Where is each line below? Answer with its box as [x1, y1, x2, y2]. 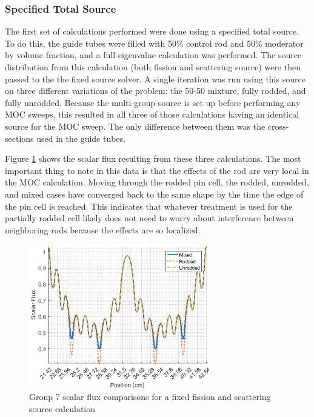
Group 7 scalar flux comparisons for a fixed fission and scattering [29, 390, 271, 403]
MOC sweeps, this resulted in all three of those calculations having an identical [5, 108, 299, 121]
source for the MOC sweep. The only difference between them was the [5, 119, 266, 132]
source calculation [29, 402, 96, 415]
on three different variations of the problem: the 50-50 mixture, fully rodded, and [5, 84, 306, 97]
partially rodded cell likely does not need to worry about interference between [5, 212, 294, 224]
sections [5, 132, 34, 144]
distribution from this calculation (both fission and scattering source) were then [5, 61, 301, 73]
